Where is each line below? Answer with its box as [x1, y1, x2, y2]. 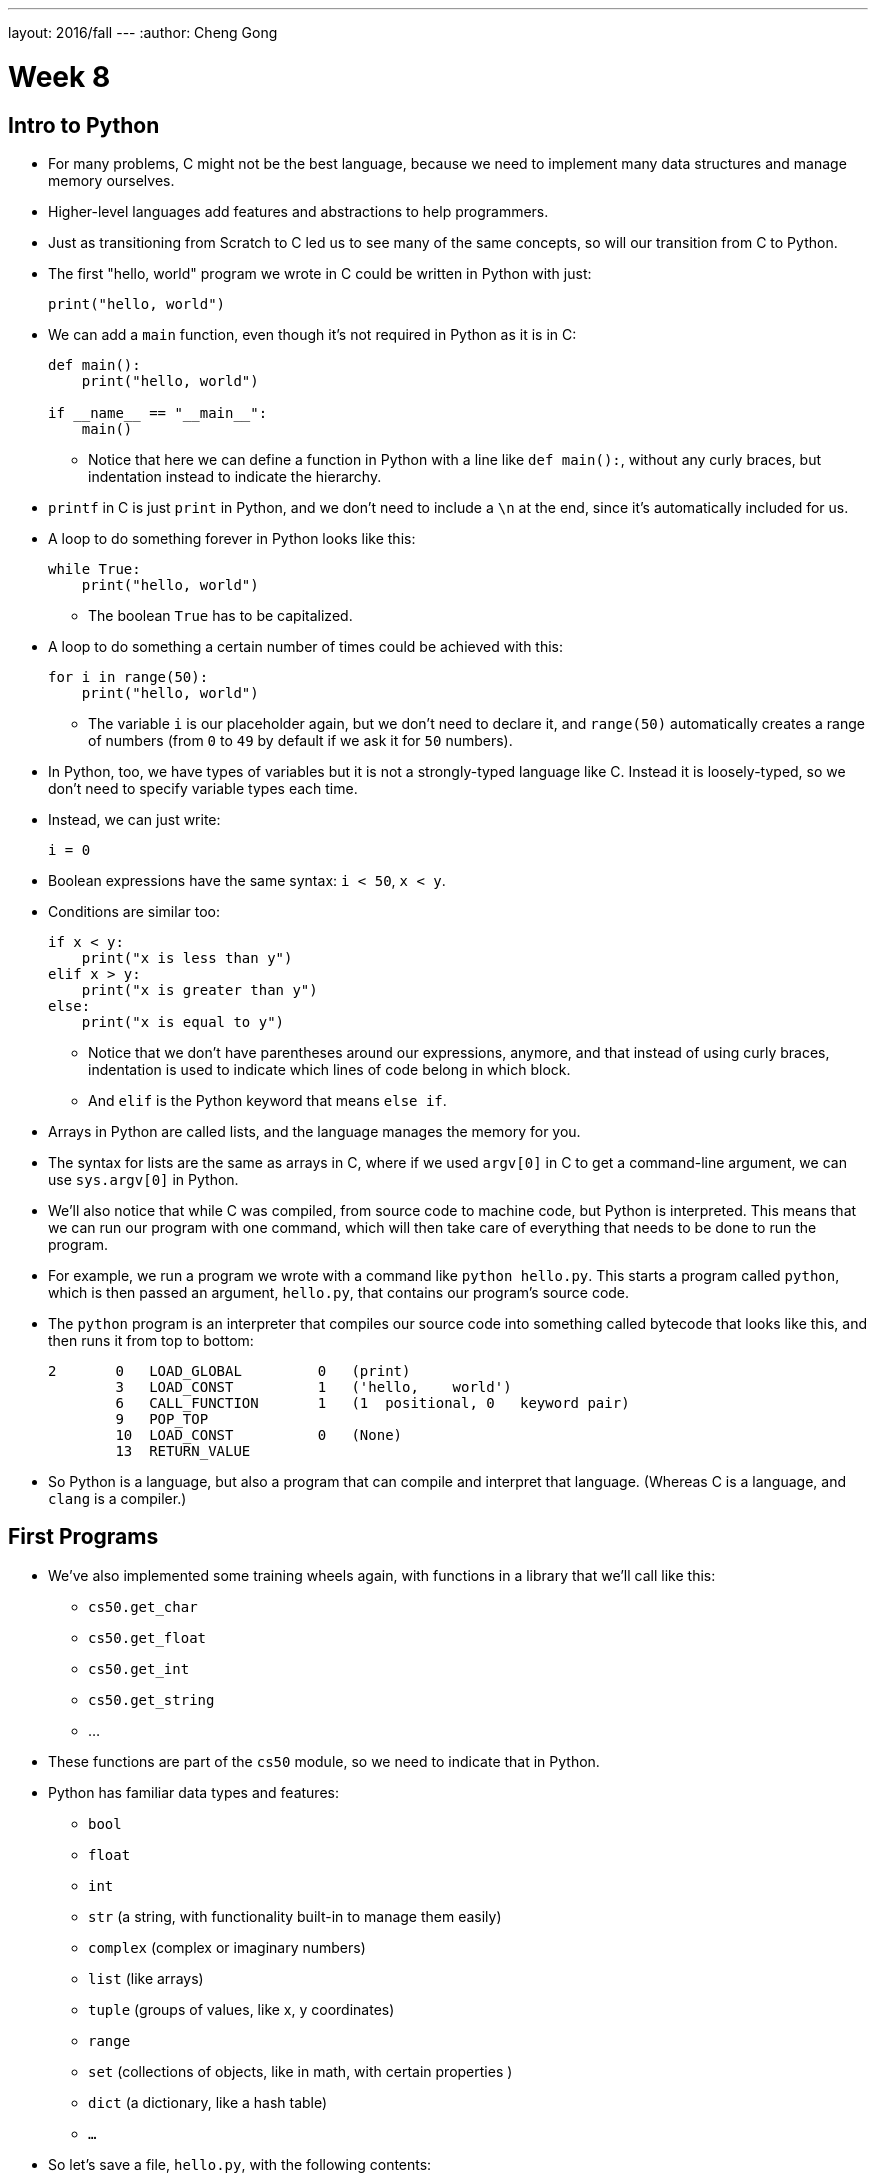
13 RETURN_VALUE [115, 1442, 251, 1459]
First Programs [8, 1524, 159, 1550]
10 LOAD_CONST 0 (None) [115, 1426, 403, 1443]
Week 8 [8, 59, 111, 94]
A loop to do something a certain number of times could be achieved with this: [48, 637, 564, 655]
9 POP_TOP [115, 1410, 209, 1427]
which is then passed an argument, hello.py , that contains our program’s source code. [48, 1283, 630, 1301]
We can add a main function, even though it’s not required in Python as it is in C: [48, 325, 577, 343]
